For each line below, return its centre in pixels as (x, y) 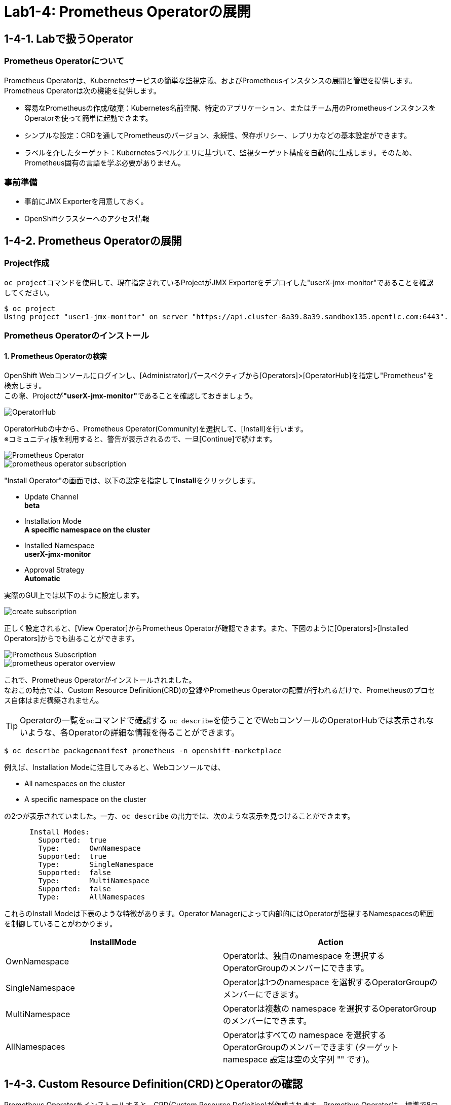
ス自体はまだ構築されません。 (54, 700)
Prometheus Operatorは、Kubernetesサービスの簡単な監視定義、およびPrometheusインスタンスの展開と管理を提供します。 (210, 80)
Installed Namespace (60, 546)
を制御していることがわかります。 (61, 924)
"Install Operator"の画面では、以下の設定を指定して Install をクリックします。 (132, 481)
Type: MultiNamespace (94, 881)
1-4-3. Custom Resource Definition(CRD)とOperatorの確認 (154, 1084)
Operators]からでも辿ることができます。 (71, 639)
